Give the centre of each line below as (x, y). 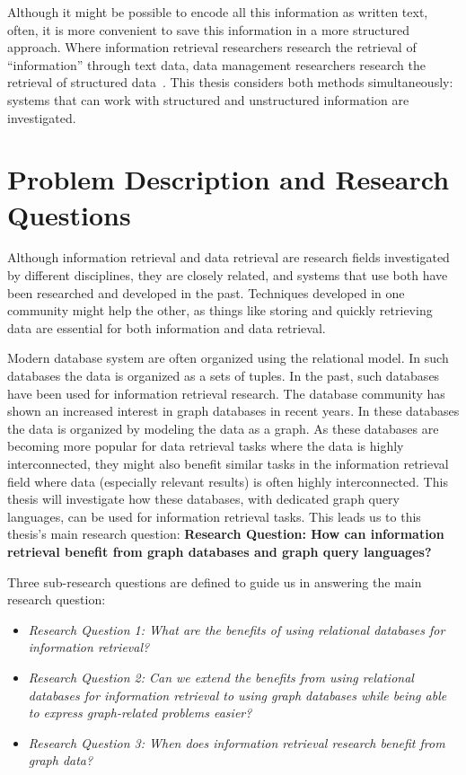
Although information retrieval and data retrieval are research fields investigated (229, 257)
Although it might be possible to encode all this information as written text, (218, 12)
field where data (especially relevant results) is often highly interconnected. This (228, 481)
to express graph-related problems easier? (140, 713)
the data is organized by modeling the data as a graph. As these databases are (223, 428)
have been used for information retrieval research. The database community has (226, 393)
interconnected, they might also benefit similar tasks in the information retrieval (228, 463)
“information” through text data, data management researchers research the (216, 64)
